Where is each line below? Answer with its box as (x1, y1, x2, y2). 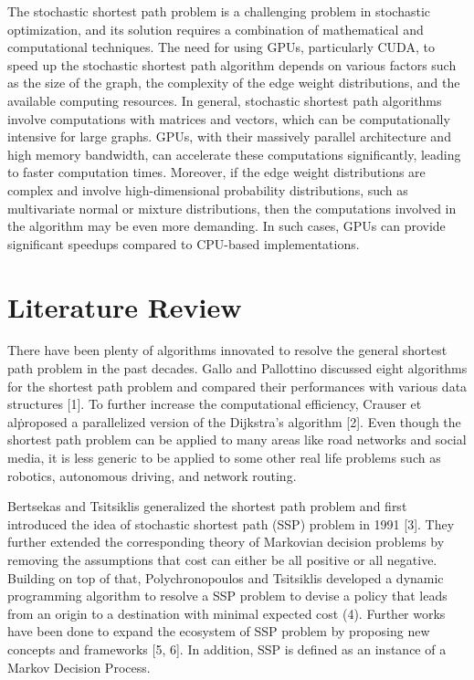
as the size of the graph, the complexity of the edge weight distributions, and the (7, 73, 460, 92)
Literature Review (7, 288, 242, 325)
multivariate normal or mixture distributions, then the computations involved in (7, 198, 457, 217)
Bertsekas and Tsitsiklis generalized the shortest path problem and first (7, 497, 407, 516)
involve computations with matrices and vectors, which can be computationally (7, 109, 450, 128)
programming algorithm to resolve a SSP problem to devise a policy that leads (7, 586, 448, 605)
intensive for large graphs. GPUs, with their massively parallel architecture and (7, 127, 451, 146)
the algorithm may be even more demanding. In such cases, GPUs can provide (7, 216, 446, 235)
